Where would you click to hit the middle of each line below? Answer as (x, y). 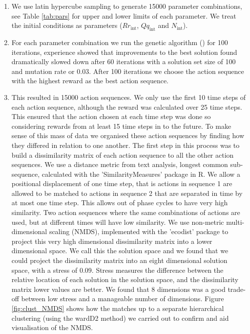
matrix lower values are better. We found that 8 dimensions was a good (118, 289)
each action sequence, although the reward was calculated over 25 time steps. (127, 107)
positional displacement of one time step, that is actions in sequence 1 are (122, 183)
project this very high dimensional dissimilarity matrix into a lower (112, 241)
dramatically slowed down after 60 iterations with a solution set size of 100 (124, 61)
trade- (237, 289)
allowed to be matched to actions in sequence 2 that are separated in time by (127, 193)
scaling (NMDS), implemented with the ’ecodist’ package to (139, 231)
